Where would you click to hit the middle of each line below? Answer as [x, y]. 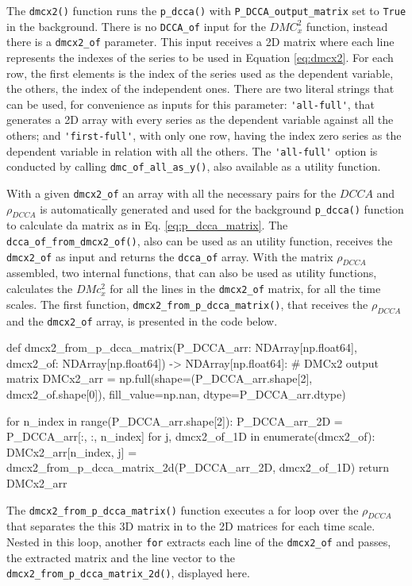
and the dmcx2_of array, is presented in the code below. [142, 320]
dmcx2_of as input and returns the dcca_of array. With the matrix [170, 256]
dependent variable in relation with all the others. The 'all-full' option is [192, 150]
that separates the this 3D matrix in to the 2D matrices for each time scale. [191, 526]
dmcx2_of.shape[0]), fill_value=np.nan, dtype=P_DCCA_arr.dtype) [176, 393]
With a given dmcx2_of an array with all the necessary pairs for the [171, 193]
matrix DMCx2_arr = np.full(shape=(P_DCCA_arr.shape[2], [160, 378]
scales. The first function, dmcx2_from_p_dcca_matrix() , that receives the [187, 304]
